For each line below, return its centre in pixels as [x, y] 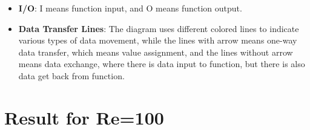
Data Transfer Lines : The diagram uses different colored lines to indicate [159, 28]
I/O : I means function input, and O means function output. [130, 8]
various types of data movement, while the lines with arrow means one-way [158, 40]
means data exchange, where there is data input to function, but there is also [162, 64]
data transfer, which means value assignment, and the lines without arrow [156, 52]
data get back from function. [71, 75]
